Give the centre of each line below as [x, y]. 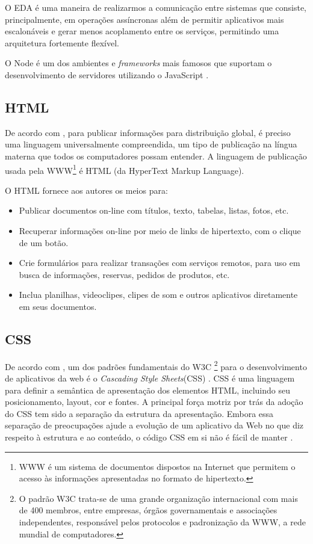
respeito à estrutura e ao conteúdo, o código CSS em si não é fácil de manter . [149, 437]
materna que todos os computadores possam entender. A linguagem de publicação [156, 156]
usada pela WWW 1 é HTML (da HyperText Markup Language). [125, 169]
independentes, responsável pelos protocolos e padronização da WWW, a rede [162, 521]
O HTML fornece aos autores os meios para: [86, 190]
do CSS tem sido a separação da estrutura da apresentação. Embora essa [139, 413]
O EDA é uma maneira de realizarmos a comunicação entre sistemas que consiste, [156, 7]
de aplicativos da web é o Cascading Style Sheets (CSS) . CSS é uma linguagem [150, 378]
